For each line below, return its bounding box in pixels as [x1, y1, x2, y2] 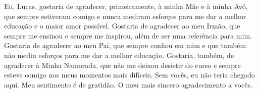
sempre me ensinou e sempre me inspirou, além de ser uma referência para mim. [4, 30, 252, 40]
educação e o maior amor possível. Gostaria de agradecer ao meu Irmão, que [4, 20, 240, 31]
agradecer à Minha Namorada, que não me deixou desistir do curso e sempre [4, 59, 241, 70]
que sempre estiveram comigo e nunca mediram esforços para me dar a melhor [4, 10, 246, 21]
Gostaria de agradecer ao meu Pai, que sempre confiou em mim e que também [4, 40, 246, 50]
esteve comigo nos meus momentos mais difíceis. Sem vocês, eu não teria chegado [4, 69, 255, 80]
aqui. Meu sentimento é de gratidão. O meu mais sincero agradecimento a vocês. [4, 79, 252, 89]
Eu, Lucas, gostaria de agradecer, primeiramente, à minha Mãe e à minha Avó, [4, 1, 248, 11]
